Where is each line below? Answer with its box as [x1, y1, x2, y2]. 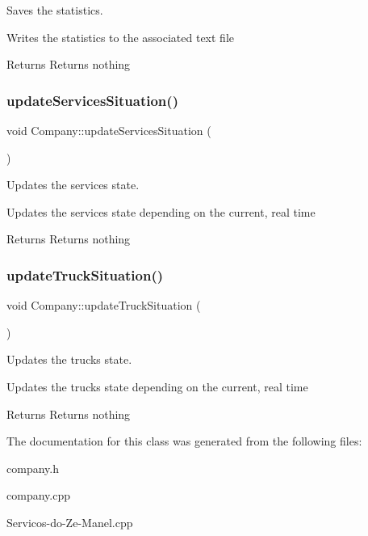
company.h [6, 459, 59, 476]
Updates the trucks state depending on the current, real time [6, 378, 308, 395]
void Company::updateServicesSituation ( [6, 122, 211, 138]
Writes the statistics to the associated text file [6, 28, 235, 45]
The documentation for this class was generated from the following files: [6, 433, 362, 449]
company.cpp [6, 487, 70, 504]
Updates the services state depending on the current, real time [6, 203, 316, 220]
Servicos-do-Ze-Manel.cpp [6, 513, 133, 530]
